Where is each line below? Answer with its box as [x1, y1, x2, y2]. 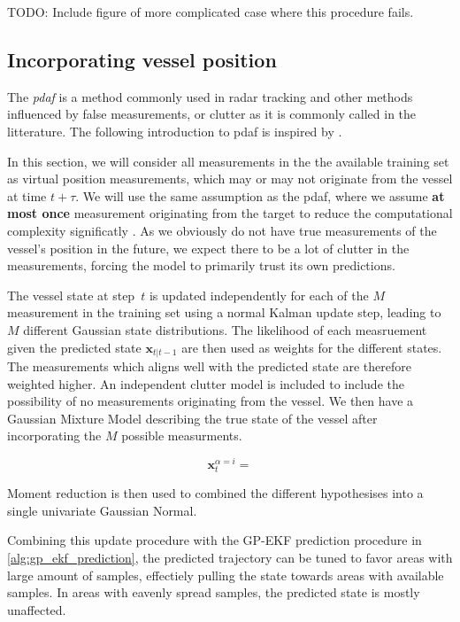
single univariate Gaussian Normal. [7, 501, 197, 519]
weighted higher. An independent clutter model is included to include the [7, 374, 404, 393]
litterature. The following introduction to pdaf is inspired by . [7, 121, 342, 140]
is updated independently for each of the [149, 285, 369, 304]
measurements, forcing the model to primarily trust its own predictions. [7, 256, 395, 275]
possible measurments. [121, 426, 242, 445]
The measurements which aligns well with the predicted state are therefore [7, 356, 412, 375]
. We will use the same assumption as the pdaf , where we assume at [75, 186, 445, 205]
